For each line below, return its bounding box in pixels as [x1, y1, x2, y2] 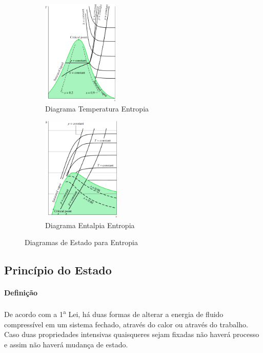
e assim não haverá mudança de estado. [4, 339, 128, 349]
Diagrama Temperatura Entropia [45, 103, 149, 114]
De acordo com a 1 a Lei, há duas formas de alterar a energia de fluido [4, 307, 224, 320]
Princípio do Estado [4, 262, 112, 278]
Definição [4, 287, 38, 298]
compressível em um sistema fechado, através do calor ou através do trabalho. [4, 319, 248, 329]
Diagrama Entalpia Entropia [45, 219, 135, 230]
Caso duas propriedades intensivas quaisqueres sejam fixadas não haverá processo [4, 329, 259, 340]
